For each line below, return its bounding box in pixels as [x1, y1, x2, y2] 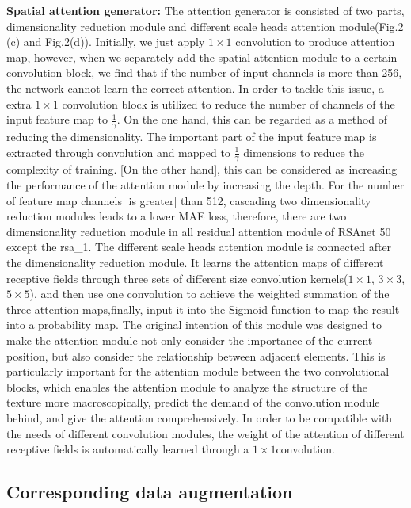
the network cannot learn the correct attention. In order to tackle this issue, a [6, 79, 384, 96]
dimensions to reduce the [243, 143, 364, 160]
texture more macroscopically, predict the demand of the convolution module [6, 394, 380, 411]
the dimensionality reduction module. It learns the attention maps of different [6, 254, 384, 270]
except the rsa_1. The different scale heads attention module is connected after [6, 239, 392, 255]
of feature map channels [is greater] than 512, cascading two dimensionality [6, 192, 371, 208]
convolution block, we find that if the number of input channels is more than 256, [6, 64, 402, 81]
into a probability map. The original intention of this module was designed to [6, 316, 382, 333]
